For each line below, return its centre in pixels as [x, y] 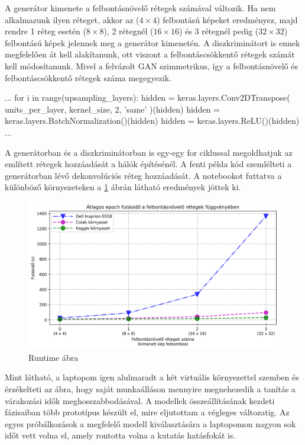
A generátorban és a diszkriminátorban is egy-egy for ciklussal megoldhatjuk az [149, 152]
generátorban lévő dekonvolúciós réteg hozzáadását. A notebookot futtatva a [143, 175]
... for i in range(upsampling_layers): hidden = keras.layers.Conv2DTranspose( [147, 97]
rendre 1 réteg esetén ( [46, 31]
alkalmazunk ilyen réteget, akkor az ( [72, 19]
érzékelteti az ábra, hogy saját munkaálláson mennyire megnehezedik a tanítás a [150, 388]
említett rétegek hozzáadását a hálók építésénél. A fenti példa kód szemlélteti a [148, 164]
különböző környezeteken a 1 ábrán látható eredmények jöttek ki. [123, 187]
